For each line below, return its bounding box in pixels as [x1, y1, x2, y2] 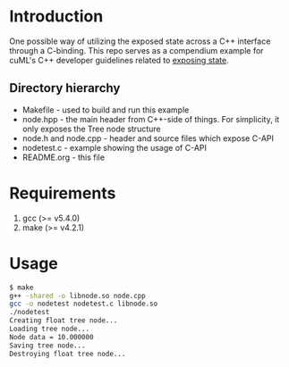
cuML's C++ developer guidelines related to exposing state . [9, 54, 230, 65]
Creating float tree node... [9, 316, 118, 325]
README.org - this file [21, 152, 106, 163]
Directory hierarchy [9, 80, 121, 96]
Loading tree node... [9, 324, 90, 333]
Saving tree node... [9, 341, 87, 350]
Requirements [9, 183, 116, 203]
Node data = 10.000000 [9, 332, 94, 341]
